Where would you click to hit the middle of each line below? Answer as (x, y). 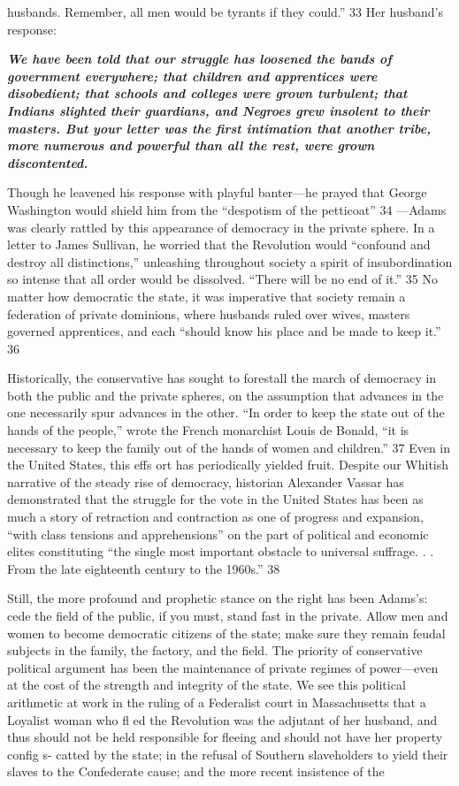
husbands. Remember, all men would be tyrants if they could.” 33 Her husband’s (226, 11)
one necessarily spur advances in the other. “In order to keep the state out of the (226, 412)
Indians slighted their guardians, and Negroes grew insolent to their (218, 110)
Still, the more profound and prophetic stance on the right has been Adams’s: (218, 598)
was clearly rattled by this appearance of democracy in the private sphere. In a (221, 227)
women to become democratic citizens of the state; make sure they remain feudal (226, 633)
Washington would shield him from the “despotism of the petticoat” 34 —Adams (227, 209)
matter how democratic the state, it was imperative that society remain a (207, 296)
